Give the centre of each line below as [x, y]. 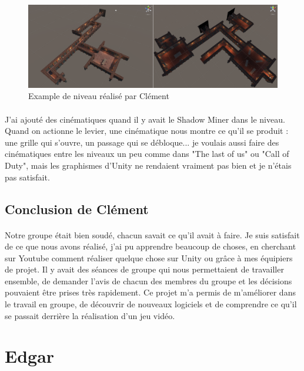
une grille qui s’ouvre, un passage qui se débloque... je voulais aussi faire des [142, 142]
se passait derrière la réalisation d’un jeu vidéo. [90, 315]
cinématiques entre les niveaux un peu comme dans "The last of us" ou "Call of [147, 154]
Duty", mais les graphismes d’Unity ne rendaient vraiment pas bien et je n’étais [148, 165]
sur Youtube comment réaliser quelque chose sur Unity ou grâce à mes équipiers [149, 257]
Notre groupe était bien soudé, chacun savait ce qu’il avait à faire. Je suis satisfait [152, 234]
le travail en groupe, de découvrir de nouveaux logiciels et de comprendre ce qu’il [151, 304]
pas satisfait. [27, 177]
